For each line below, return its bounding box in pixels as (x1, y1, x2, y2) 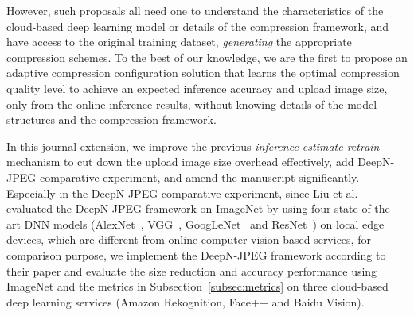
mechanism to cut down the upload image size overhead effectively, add (6, 153, 354, 170)
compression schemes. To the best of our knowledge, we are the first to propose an (6, 48, 408, 65)
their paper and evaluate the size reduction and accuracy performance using (6, 262, 377, 279)
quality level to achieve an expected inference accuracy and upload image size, (6, 79, 388, 96)
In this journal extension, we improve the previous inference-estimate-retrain (6, 137, 380, 154)
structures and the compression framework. (6, 111, 217, 128)
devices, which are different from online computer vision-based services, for (6, 231, 371, 248)
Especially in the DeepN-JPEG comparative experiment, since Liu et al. (6, 184, 358, 201)
